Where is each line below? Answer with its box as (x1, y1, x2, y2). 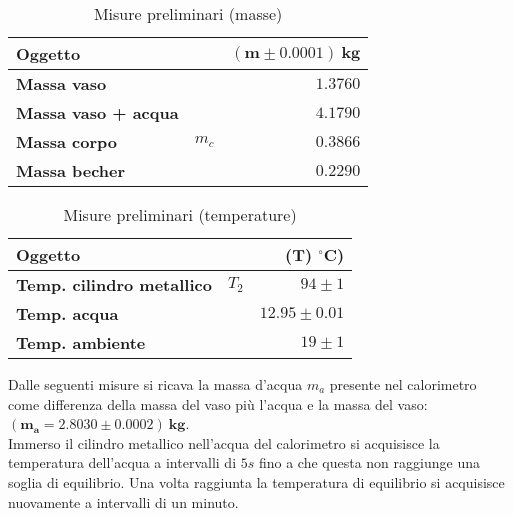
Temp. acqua (16, 302, 119, 325)
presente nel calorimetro (329, 374, 477, 394)
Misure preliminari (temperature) (63, 203, 297, 226)
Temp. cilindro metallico (16, 273, 212, 296)
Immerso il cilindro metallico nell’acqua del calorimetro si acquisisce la (8, 432, 440, 453)
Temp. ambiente (16, 331, 146, 354)
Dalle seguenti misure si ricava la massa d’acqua (8, 374, 303, 394)
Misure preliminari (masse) (93, 2, 283, 25)
